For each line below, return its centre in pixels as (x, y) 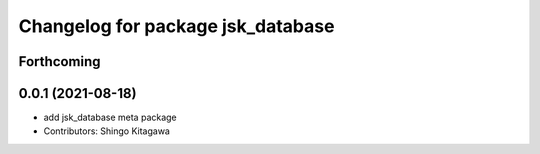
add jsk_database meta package (110, 117)
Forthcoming (59, 61)
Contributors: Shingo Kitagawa (106, 131)
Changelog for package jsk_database (176, 26)
